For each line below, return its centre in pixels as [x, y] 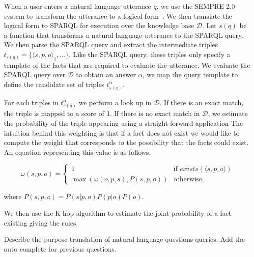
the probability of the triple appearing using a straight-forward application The [124, 123]
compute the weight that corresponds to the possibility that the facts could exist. [126, 142]
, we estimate [228, 113]
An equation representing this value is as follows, [78, 152]
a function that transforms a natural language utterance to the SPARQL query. [124, 35]
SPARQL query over [35, 74]
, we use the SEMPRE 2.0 [196, 6]
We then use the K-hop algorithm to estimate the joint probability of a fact [118, 213]
